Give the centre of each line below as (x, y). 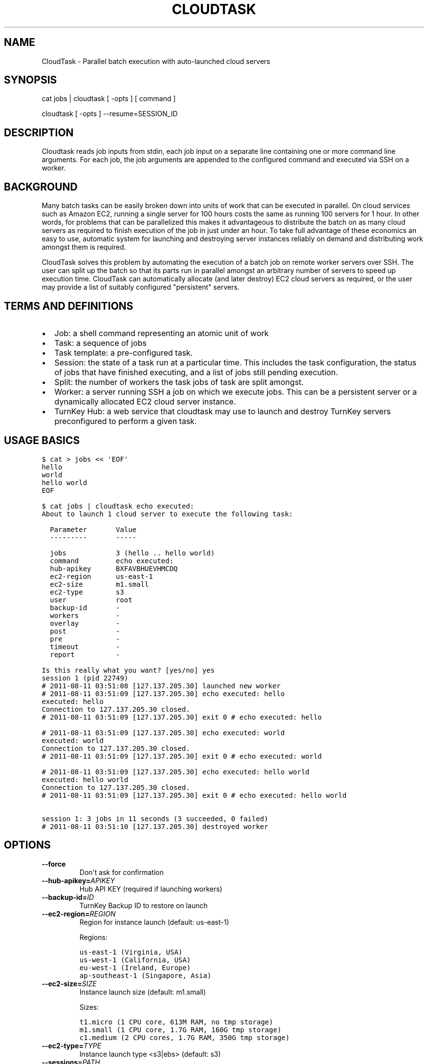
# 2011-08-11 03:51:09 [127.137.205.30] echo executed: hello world (176, 772)
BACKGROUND (41, 187)
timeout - (85, 647)
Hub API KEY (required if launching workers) (151, 889)
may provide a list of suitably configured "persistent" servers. (141, 287)
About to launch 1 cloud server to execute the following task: (167, 514)
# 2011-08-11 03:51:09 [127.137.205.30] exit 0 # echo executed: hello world (194, 795)
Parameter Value (93, 529)
